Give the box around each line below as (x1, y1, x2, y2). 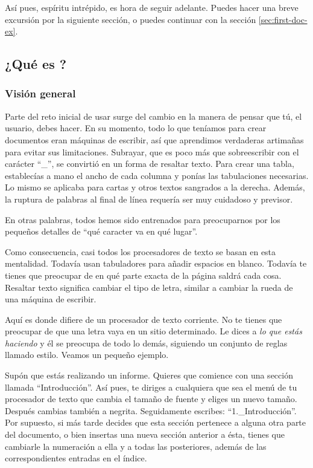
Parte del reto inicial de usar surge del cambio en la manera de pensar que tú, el (5, 109, 302, 122)
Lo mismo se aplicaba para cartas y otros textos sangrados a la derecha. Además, (5, 181, 305, 193)
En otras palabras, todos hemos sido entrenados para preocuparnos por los (5, 213, 280, 226)
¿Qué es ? (5, 54, 67, 73)
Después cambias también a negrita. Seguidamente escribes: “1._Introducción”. (5, 404, 297, 417)
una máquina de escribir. (5, 293, 96, 305)
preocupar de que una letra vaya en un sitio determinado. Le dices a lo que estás (5, 325, 302, 337)
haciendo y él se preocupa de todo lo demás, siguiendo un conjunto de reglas (5, 336, 288, 349)
